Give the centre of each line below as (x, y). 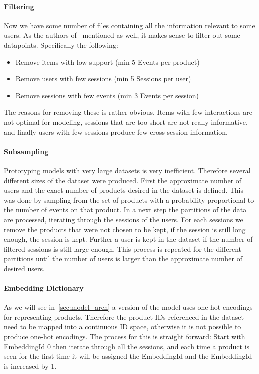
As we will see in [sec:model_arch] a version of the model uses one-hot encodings (128, 307)
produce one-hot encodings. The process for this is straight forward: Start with (125, 336)
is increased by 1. (30, 365)
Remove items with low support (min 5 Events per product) (108, 62)
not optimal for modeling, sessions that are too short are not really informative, (126, 122)
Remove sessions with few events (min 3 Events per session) (107, 95)
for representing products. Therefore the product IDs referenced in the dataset (124, 316)
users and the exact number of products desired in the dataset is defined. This (124, 190)
